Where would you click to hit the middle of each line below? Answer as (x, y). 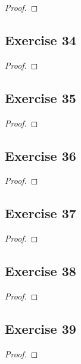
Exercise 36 (40, 155)
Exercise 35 (40, 97)
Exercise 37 (40, 213)
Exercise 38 (40, 271)
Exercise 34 (40, 39)
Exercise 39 (40, 328)
